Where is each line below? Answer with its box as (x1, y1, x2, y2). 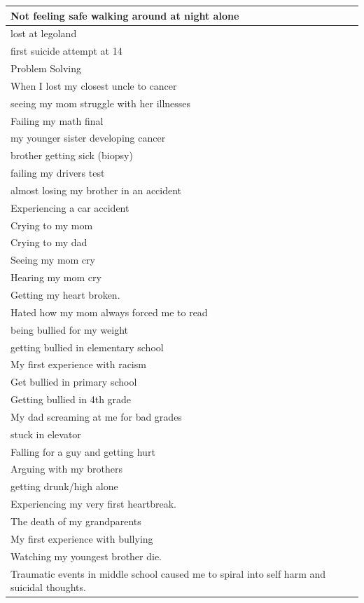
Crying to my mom (10, 217, 93, 232)
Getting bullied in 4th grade (10, 392, 132, 407)
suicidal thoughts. (10, 580, 86, 595)
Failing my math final (10, 113, 104, 128)
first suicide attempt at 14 (10, 43, 122, 58)
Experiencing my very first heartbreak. (10, 496, 176, 511)
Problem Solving (10, 61, 81, 76)
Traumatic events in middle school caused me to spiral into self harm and (10, 566, 326, 581)
